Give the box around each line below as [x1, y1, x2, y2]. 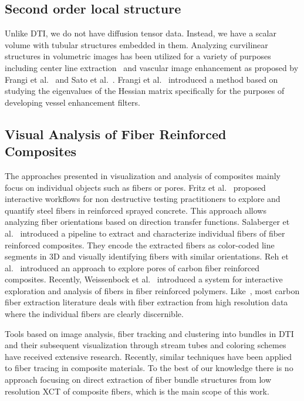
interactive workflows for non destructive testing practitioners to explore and [5, 193, 281, 205]
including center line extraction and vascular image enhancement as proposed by [5, 61, 299, 73]
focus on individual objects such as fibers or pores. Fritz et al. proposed [5, 181, 266, 193]
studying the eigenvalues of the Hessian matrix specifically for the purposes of [5, 85, 285, 97]
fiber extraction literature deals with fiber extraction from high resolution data [5, 296, 288, 308]
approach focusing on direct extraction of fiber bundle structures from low [5, 373, 271, 386]
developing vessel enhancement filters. [5, 96, 140, 108]
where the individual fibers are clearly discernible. [5, 308, 184, 320]
